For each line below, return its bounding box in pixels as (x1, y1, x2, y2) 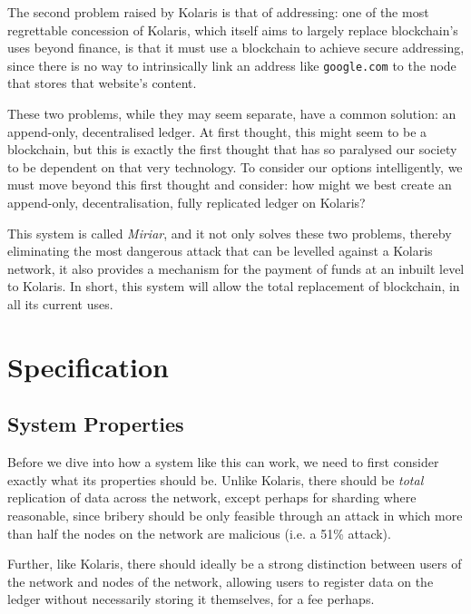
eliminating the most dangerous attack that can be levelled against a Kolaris (7, 241, 433, 260)
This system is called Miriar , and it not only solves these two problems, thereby (7, 223, 452, 242)
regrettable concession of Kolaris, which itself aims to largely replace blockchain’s (7, 20, 458, 39)
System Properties (7, 410, 184, 438)
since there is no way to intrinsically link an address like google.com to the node (7, 55, 456, 74)
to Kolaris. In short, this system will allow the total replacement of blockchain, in (7, 277, 460, 296)
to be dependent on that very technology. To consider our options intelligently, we (7, 157, 463, 176)
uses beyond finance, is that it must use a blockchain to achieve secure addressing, (7, 38, 465, 57)
